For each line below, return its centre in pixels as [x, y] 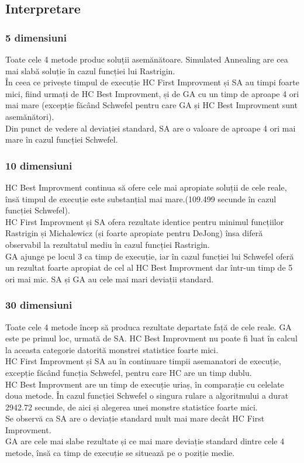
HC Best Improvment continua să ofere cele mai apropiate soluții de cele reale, [146, 187]
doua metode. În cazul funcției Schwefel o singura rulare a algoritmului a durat [147, 395]
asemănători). [30, 116]
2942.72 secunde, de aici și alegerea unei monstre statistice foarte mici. [132, 407]
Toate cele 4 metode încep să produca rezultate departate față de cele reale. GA [148, 326]
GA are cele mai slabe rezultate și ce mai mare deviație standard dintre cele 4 [145, 441]
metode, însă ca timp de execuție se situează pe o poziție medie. [120, 453]
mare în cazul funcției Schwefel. [62, 139]
